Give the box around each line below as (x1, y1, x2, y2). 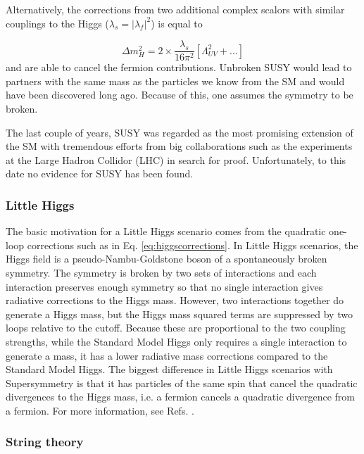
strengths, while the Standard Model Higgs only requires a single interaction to (6, 334, 347, 348)
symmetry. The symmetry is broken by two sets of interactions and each (6, 265, 317, 279)
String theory (6, 433, 84, 450)
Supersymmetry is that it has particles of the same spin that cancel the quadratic (6, 375, 358, 390)
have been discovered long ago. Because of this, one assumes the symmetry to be (6, 87, 353, 102)
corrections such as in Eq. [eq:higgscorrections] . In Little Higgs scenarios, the (27, 237, 358, 252)
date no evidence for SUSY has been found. (6, 166, 194, 181)
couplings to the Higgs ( (6, 15, 109, 30)
